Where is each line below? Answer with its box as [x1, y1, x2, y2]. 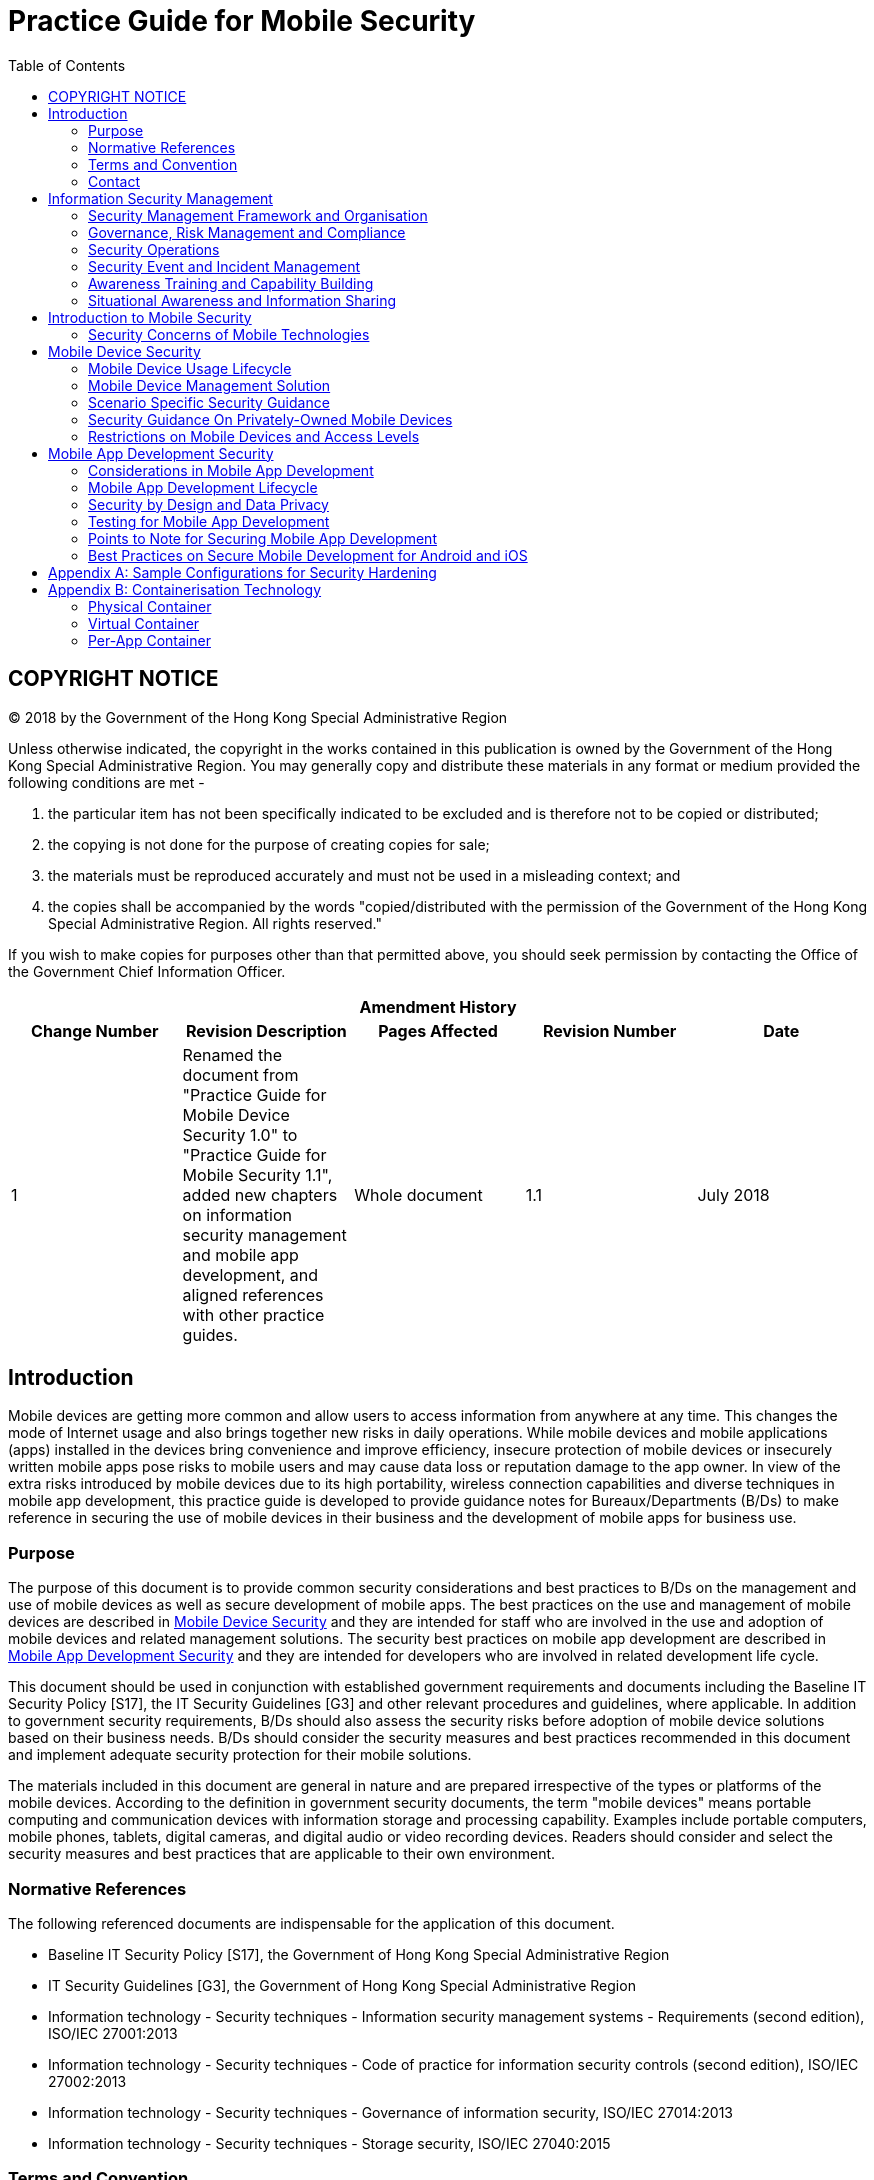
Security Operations [88, 240, 220, 258]
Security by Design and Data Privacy [88, 495, 329, 513]
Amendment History [359, 996, 517, 1017]
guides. [182, 1324, 238, 1345]
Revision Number [542, 1020, 677, 1041]
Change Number [31, 1020, 159, 1041]
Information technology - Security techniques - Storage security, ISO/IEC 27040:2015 [48, 2134, 611, 2152]
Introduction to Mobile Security [48, 308, 252, 326]
